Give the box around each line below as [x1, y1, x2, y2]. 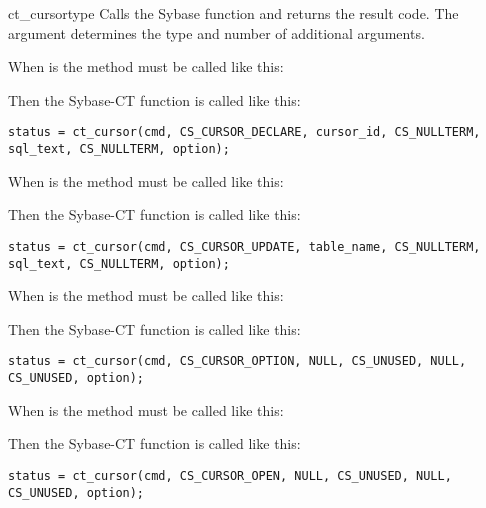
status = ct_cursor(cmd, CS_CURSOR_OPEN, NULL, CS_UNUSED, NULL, [8, 468, 452, 483]
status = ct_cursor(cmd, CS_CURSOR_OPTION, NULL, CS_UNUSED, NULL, [8, 354, 467, 369]
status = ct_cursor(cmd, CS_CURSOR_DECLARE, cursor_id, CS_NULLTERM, [8, 125, 481, 140]
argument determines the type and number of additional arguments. [8, 22, 425, 43]
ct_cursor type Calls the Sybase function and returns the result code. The [8, 3, 459, 23]
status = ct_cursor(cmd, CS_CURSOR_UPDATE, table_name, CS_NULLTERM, [8, 239, 481, 254]
